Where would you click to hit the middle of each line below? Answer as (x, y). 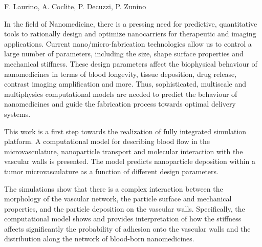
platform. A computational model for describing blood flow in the (107, 141)
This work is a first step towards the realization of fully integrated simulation (125, 131)
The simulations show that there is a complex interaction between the (114, 188)
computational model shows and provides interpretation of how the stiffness (123, 219)
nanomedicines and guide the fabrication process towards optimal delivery (120, 104)
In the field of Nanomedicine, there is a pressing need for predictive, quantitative (131, 23)
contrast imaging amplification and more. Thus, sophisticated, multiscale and (125, 84)
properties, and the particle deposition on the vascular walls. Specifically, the (125, 208)
